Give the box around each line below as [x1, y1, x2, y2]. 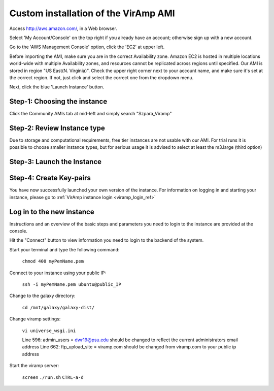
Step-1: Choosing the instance [9, 97, 108, 106]
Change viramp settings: [9, 316, 61, 322]
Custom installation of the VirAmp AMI [9, 8, 175, 19]
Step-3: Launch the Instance [9, 157, 101, 166]
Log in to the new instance [9, 207, 94, 216]
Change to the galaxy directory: [9, 292, 76, 299]
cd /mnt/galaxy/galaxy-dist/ [22, 305, 95, 310]
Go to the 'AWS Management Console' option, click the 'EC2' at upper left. [9, 44, 165, 50]
